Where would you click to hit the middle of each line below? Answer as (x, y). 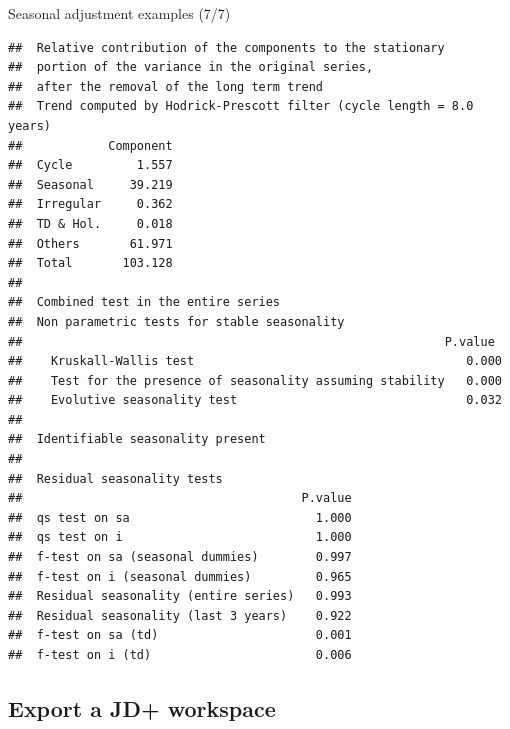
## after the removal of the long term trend (165, 86)
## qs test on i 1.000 (180, 537)
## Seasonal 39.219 (90, 184)
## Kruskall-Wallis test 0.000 (255, 361)
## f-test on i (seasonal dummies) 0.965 (180, 576)
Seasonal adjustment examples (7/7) (119, 13)
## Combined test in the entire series (144, 302)
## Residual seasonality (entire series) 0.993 (180, 596)
